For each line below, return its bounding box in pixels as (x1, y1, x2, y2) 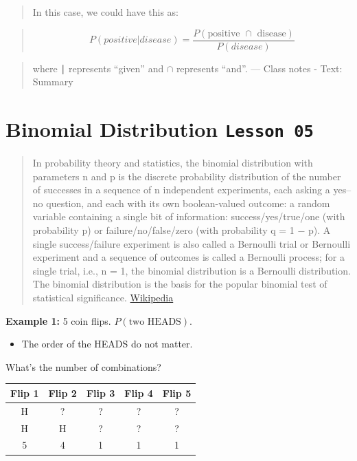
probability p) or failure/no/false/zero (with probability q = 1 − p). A (32, 223, 331, 237)
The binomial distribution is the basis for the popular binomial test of (32, 277, 327, 291)
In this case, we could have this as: (32, 5, 179, 19)
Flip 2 (48, 385, 77, 400)
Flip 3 (86, 385, 115, 400)
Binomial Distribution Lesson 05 (5, 115, 314, 143)
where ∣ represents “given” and (32, 61, 164, 75)
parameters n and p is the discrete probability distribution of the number (32, 169, 341, 183)
